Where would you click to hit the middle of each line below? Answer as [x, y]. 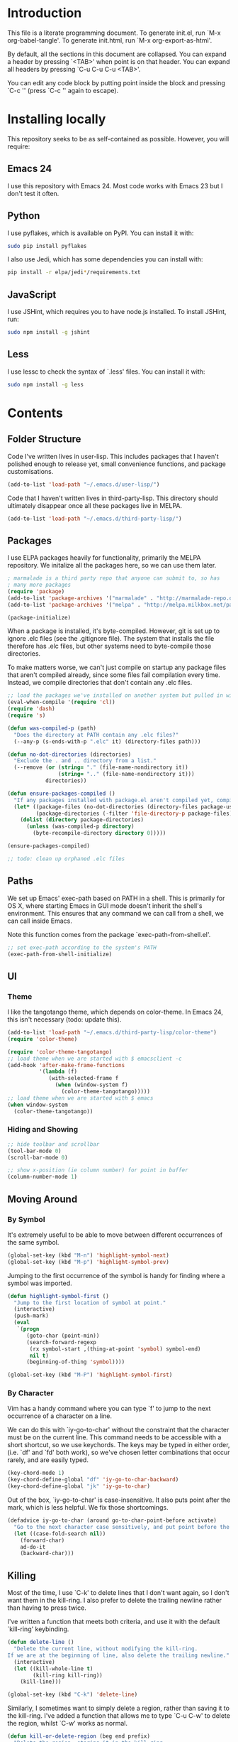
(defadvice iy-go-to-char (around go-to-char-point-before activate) [112, 1521]
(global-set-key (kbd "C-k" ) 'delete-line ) [73, 1695]
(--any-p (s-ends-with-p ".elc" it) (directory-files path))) [107, 741]
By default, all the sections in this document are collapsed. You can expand [117, 54]
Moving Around [42, 1199]
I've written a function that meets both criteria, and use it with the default [114, 1622]
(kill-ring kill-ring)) [68, 1675]
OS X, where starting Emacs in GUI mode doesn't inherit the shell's [105, 905]
